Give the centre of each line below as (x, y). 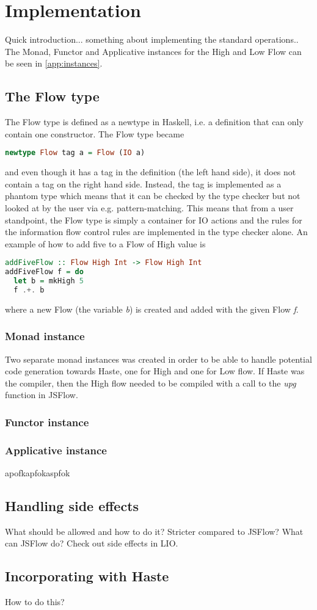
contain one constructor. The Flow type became (95, 133)
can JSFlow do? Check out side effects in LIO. (92, 543)
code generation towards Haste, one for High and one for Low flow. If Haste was (155, 371)
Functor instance (47, 422)
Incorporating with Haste (87, 576)
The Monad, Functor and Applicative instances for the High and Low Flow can (153, 51)
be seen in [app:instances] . (54, 63)
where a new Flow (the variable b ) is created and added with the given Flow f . (152, 309)
